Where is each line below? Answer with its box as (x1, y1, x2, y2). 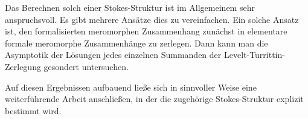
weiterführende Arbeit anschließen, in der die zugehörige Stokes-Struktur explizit (5, 92, 304, 105)
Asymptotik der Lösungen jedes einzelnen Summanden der (5, 48, 222, 61)
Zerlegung (5, 60, 41, 72)
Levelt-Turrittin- (223, 48, 285, 61)
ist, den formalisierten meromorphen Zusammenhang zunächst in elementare (5, 25, 287, 37)
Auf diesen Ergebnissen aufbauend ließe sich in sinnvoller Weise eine (5, 80, 257, 93)
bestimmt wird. (5, 104, 62, 117)
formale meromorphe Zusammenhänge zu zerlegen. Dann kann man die (5, 36, 268, 49)
